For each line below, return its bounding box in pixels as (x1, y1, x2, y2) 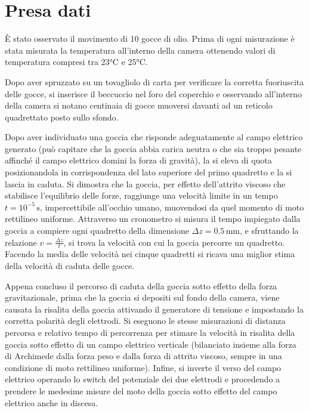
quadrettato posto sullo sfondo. (5, 110, 119, 123)
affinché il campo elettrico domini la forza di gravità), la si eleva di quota (5, 154, 272, 166)
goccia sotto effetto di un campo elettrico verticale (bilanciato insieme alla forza (5, 338, 296, 350)
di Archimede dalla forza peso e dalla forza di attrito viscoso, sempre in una (5, 350, 282, 362)
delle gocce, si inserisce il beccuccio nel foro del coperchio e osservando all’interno (5, 87, 302, 100)
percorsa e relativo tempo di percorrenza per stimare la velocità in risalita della (5, 326, 295, 339)
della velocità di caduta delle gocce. (5, 259, 134, 272)
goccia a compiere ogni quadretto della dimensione (5, 224, 189, 237)
